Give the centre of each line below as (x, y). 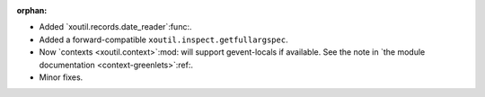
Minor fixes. (61, 77)
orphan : (32, 10)
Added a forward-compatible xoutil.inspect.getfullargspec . (163, 40)
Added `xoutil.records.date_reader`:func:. (115, 27)
